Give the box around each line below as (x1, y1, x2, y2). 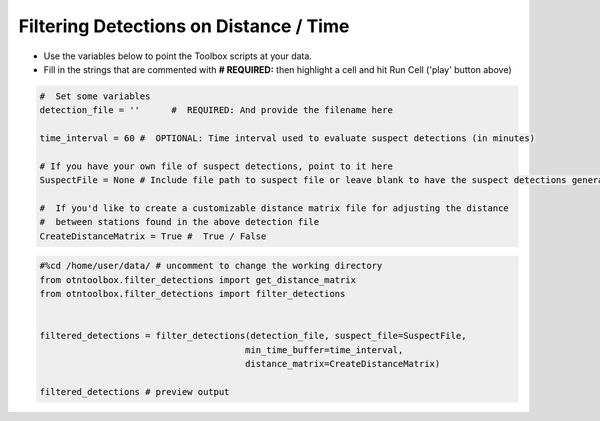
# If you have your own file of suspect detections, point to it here (39, 160, 394, 172)
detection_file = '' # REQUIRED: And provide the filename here (39, 105, 394, 116)
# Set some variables (39, 90, 151, 102)
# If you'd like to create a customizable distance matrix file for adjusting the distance (39, 203, 509, 214)
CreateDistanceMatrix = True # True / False (39, 230, 267, 242)
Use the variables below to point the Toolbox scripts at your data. (43, 50, 312, 62)
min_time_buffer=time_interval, (245, 344, 404, 355)
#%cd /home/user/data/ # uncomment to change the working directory (39, 260, 383, 272)
